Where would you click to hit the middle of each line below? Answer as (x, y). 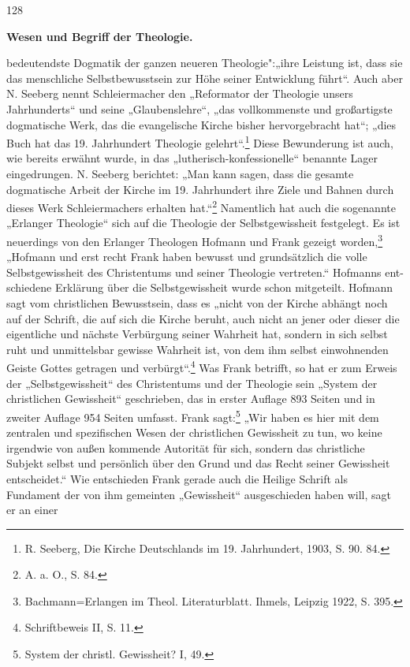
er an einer (32, 510)
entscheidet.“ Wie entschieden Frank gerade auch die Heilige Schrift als (177, 478)
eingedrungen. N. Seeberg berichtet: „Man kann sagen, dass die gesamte (180, 173)
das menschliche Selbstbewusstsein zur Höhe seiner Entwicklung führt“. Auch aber (205, 78)
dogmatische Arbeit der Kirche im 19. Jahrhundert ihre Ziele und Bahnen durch (200, 189)
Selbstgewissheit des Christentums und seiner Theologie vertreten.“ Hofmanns (194, 272)
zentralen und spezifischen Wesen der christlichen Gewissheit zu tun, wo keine (194, 432)
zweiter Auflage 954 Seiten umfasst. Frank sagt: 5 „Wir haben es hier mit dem (193, 415)
